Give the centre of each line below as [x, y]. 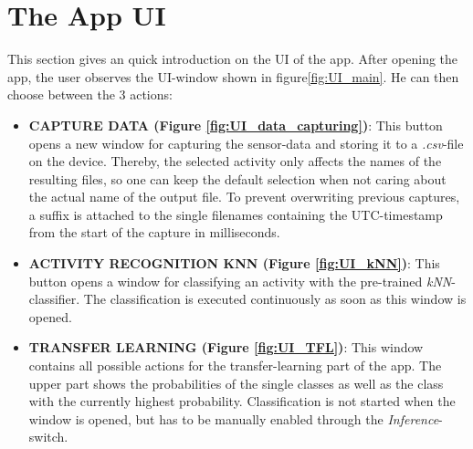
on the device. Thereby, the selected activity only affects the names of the [235, 161]
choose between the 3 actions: [90, 94]
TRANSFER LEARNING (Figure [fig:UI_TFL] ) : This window [226, 347]
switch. [48, 437]
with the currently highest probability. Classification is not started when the [242, 401]
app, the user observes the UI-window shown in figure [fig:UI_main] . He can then [233, 76]
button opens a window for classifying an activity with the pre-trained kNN [240, 281]
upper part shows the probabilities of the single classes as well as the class [236, 383]
